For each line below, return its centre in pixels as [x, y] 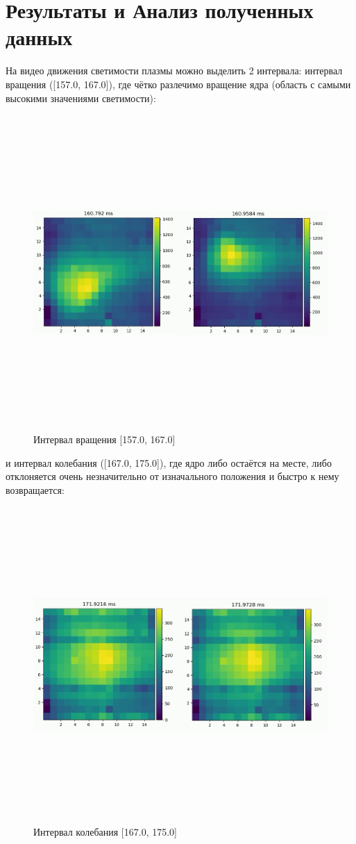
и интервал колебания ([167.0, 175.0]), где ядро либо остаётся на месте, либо [169, 462]
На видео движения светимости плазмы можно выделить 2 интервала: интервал [174, 71]
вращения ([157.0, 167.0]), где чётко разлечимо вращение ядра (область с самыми [178, 84]
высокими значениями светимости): [81, 98]
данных [39, 37]
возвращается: [35, 490]
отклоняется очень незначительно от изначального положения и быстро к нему [172, 476]
